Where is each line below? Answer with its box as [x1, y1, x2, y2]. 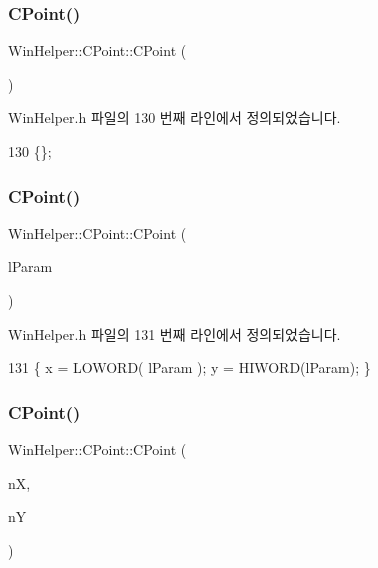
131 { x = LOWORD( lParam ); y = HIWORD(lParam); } [8, 357, 371, 378]
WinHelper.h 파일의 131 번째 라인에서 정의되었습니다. [8, 323, 341, 344]
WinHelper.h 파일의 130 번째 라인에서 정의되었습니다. [8, 107, 341, 128]
